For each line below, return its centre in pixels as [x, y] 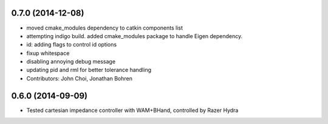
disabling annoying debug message [71, 62]
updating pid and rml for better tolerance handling [89, 70]
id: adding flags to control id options [72, 45]
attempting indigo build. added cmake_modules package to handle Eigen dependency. [135, 36]
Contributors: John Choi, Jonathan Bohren [80, 78]
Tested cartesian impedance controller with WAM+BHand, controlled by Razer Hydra [132, 110]
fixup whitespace [48, 53]
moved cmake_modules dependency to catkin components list [105, 28]
